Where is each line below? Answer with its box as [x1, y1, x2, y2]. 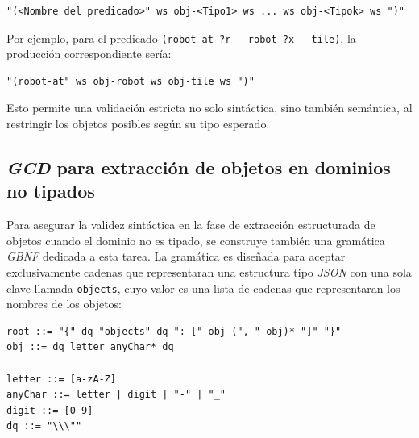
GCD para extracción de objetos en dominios [6, 155, 391, 180]
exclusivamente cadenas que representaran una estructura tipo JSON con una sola [6, 264, 412, 280]
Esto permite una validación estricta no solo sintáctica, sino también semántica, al [6, 99, 413, 116]
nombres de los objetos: [6, 295, 122, 312]
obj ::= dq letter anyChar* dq [6, 341, 174, 353]
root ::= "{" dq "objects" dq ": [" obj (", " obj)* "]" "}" [6, 325, 342, 337]
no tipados [6, 178, 95, 203]
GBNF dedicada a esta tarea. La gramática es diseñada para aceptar [6, 248, 346, 265]
